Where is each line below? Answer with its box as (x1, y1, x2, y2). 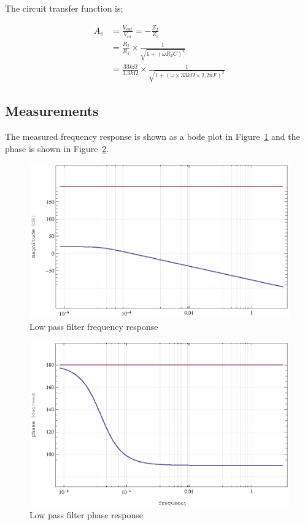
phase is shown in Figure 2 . (5, 142, 109, 155)
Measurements (5, 101, 99, 120)
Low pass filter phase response (29, 508, 143, 521)
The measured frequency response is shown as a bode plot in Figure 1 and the (5, 129, 300, 142)
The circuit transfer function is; (5, 2, 123, 14)
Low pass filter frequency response (29, 320, 158, 332)
